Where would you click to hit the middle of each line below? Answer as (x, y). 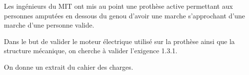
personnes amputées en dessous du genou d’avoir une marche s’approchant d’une (124, 15)
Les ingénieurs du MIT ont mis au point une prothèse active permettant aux (118, 6)
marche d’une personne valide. (49, 25)
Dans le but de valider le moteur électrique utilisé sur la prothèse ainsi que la (119, 41)
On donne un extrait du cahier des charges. (69, 67)
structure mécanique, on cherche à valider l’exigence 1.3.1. (91, 51)
